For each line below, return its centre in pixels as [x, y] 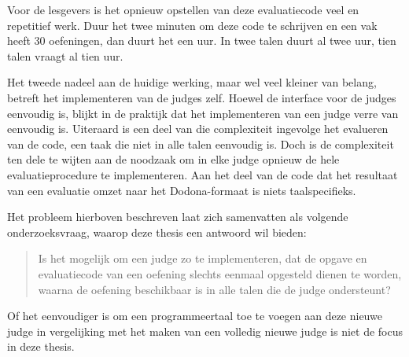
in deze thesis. [41, 346]
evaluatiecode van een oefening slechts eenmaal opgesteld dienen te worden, [220, 273]
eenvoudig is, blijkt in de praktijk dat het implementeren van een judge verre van [203, 113]
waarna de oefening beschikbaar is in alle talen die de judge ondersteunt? [214, 289]
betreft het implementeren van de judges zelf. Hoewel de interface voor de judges [202, 97]
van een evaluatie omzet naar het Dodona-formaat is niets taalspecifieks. [182, 190]
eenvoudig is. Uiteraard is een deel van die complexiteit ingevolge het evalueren [198, 129]
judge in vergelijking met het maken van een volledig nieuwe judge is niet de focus [205, 331]
